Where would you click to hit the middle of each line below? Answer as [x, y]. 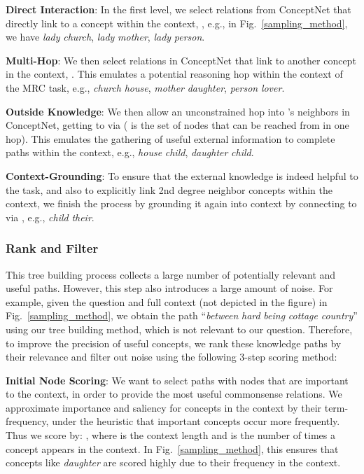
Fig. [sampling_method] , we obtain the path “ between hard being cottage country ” [182, 315]
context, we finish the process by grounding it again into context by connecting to [181, 203]
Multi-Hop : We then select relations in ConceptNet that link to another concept [181, 60]
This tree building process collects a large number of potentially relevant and [171, 274]
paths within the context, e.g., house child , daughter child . [130, 152]
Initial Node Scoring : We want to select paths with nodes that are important [177, 380]
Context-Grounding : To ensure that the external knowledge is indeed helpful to [182, 175]
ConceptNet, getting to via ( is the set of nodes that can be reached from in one [177, 125]
